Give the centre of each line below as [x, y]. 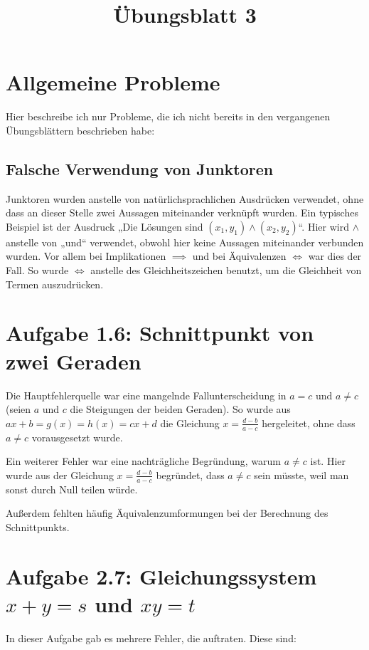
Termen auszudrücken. [55, 284]
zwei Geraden [74, 361]
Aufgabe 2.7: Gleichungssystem [161, 576]
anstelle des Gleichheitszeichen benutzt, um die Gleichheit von [226, 270]
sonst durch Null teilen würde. [72, 489]
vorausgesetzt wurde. [77, 437]
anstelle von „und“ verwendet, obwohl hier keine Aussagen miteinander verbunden [185, 242]
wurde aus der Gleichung [60, 475]
